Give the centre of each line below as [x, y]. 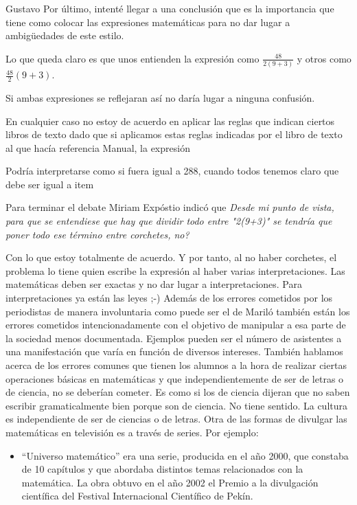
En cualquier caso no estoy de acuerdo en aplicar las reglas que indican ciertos [170, 121]
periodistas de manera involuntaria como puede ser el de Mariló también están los [178, 311]
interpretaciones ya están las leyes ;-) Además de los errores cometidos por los [169, 298]
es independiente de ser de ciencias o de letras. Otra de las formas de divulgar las [176, 419]
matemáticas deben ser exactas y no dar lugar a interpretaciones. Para [154, 284]
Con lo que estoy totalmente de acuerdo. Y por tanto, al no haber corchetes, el [171, 257]
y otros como [324, 58]
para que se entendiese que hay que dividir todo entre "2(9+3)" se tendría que [169, 221]
